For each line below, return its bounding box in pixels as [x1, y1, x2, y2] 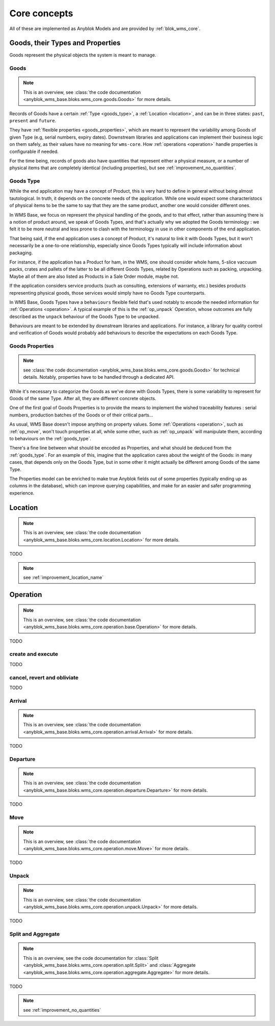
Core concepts [9, 8, 73, 19]
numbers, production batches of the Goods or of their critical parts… [9, 412, 153, 418]
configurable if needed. [9, 148, 59, 154]
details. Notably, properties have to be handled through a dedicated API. [23, 374, 175, 380]
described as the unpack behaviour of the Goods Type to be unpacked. [9, 313, 160, 320]
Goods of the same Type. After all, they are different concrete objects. [9, 396, 156, 401]
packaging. [9, 250, 33, 256]
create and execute [9, 650, 59, 657]
